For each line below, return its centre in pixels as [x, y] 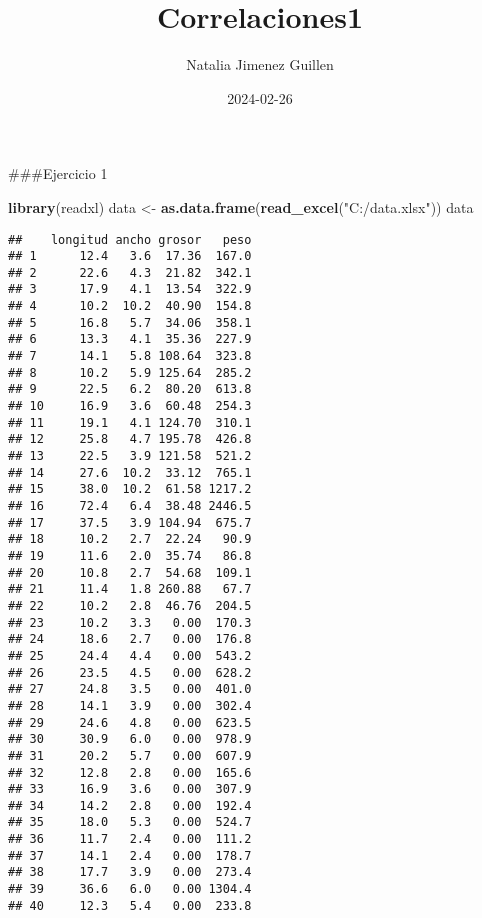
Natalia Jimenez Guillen [260, 64]
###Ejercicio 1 [58, 173]
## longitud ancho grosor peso [130, 239]
